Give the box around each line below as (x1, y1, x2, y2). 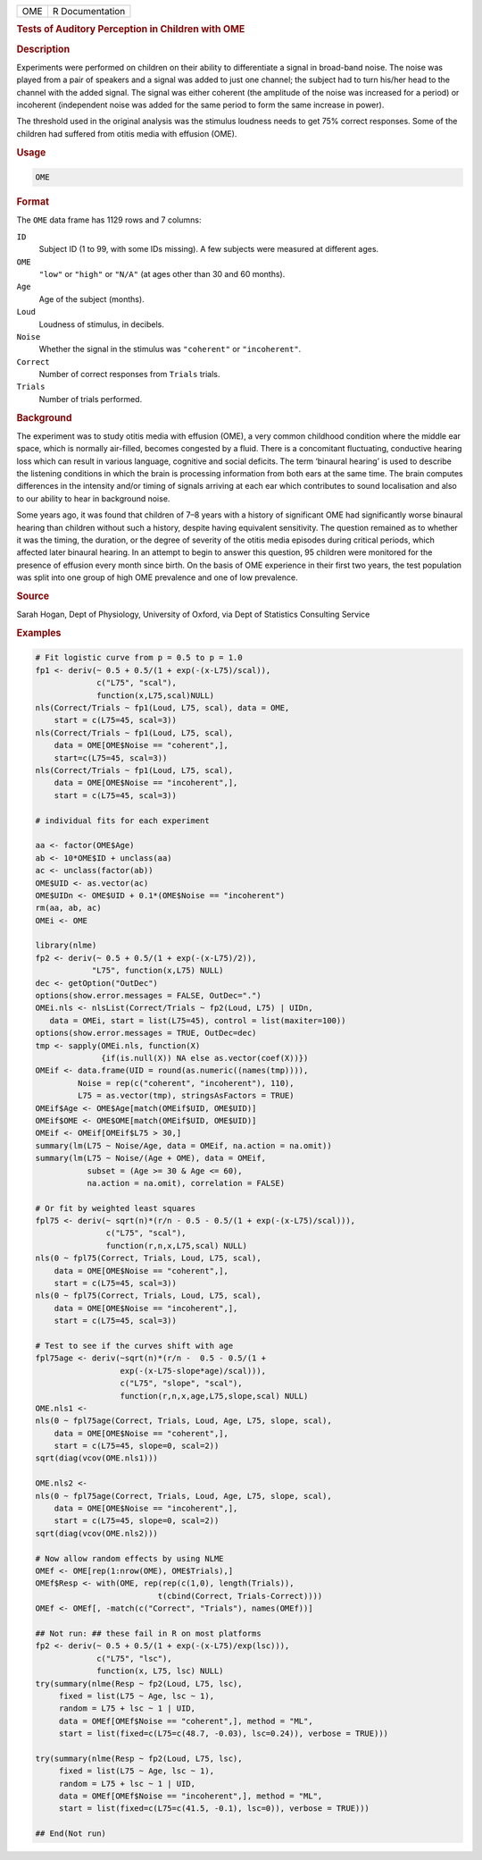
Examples (16, 627, 62, 639)
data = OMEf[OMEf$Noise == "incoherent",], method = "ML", (58, 1791, 323, 1801)
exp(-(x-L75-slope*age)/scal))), (120, 1366, 267, 1376)
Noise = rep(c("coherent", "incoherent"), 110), (77, 1078, 295, 1088)
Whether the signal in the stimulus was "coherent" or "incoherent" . (38, 344, 302, 355)
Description (16, 43, 71, 55)
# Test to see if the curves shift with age (35, 1341, 234, 1351)
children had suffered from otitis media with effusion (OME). (16, 128, 237, 139)
